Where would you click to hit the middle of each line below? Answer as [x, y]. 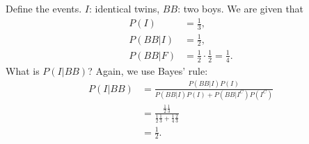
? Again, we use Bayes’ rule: [148, 70]
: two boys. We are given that [241, 8]
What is [23, 70]
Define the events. [44, 8]
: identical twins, [124, 8]
